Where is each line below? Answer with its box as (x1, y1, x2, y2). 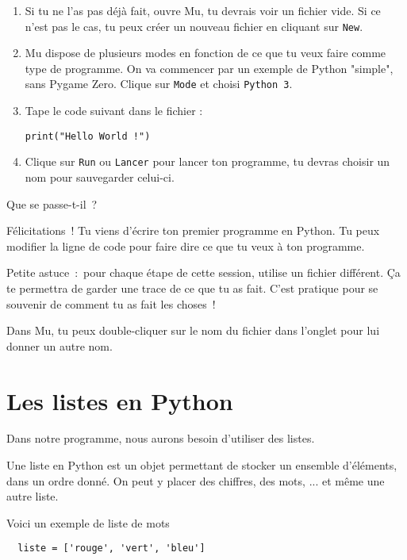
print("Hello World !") (25, 130, 151, 142)
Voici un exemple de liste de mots (6, 514, 170, 531)
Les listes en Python (6, 384, 233, 416)
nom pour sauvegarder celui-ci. (25, 169, 175, 185)
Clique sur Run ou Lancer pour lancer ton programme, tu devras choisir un (25, 153, 390, 170)
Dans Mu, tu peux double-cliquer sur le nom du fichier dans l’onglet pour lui (6, 322, 380, 339)
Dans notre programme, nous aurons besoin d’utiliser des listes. (6, 430, 315, 447)
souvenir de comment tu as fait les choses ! (6, 295, 216, 312)
